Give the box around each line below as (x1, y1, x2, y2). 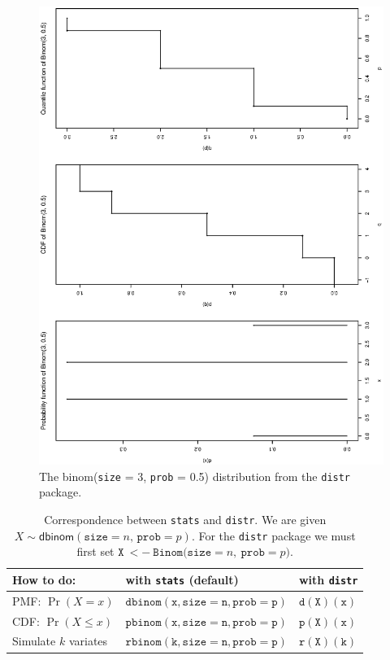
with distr (298, 570, 358, 588)
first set (76, 543, 115, 560)
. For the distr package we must (191, 527, 356, 544)
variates (68, 632, 108, 649)
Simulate (12, 632, 56, 649)
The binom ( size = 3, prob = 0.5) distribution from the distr (39, 467, 351, 484)
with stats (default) (125, 570, 239, 588)
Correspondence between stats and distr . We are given (44, 510, 327, 527)
